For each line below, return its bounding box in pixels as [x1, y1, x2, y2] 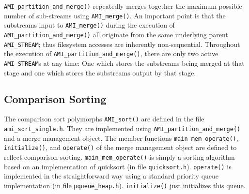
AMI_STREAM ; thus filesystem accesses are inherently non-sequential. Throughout [4, 39, 240, 49]
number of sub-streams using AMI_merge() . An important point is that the [4, 10, 226, 20]
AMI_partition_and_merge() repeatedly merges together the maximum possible [4, 1, 242, 11]
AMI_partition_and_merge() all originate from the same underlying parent [4, 29, 228, 39]
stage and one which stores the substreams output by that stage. [4, 67, 196, 77]
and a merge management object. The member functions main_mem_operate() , [4, 133, 238, 143]
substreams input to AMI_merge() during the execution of [4, 20, 175, 30]
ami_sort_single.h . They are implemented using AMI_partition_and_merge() [4, 123, 241, 134]
